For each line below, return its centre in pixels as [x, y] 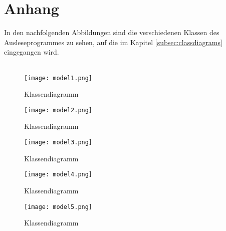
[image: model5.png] [58, 207]
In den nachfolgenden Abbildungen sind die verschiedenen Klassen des [112, 32]
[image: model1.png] [58, 78]
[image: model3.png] [58, 142]
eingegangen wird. [32, 52]
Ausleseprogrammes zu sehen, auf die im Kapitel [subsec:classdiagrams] [113, 42]
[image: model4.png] [58, 175]
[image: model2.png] [58, 110]
